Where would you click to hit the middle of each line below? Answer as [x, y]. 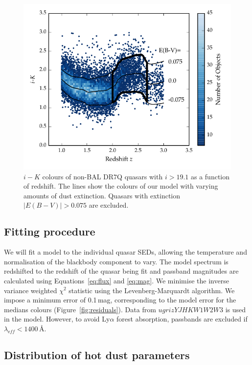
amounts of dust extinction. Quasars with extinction [102, 195]
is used [236, 309]
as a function [210, 176]
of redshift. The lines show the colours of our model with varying [121, 186]
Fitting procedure [50, 231]
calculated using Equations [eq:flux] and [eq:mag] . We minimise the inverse [116, 280]
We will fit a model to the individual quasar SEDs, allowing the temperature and [126, 252]
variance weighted [31, 290]
